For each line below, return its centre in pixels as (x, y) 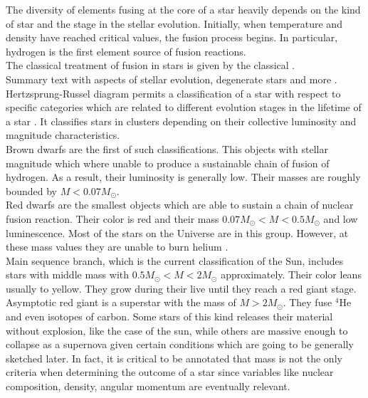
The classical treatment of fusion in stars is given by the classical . (151, 65)
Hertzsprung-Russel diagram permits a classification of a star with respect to (173, 93)
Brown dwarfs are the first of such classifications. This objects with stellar (167, 148)
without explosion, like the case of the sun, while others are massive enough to (177, 330)
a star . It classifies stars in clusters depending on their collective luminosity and (181, 121)
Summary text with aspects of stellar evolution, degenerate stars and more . (172, 79)
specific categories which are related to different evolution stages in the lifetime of (184, 107)
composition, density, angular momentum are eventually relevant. (148, 386)
